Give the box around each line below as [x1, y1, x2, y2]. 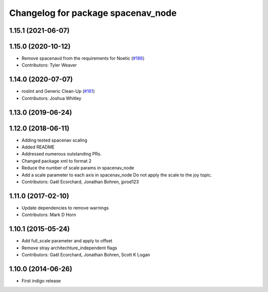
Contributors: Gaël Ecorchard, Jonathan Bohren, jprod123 [21, 179, 139, 185]
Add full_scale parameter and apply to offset [21, 238, 113, 244]
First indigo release [21, 278, 61, 284]
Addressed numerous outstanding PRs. [21, 151, 102, 157]
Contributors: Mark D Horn [21, 212, 76, 218]
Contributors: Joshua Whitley [21, 95, 81, 101]
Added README [21, 144, 55, 150]
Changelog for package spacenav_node [9, 7, 177, 18]
